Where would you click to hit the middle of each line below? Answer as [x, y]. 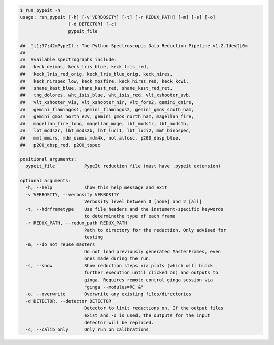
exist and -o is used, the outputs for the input [147, 315]
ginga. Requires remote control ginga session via [148, 280]
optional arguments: [45, 180]
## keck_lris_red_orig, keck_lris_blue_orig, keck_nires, [96, 74]
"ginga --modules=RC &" [114, 287]
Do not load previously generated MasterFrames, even [152, 251]
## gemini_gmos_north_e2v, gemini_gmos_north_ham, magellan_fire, [107, 116]
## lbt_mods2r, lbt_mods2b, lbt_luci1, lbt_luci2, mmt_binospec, [106, 131]
